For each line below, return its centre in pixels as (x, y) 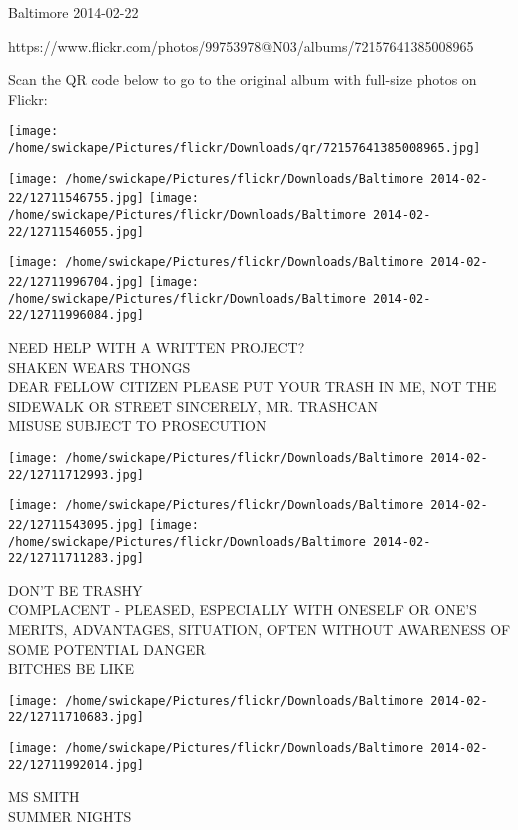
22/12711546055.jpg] (76, 231)
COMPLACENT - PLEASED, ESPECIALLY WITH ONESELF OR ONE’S (242, 609)
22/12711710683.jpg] (76, 717)
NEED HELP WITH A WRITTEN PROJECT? (156, 346)
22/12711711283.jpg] (76, 558)
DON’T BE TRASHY (75, 589)
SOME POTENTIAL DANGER (107, 648)
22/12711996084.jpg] (76, 315)
